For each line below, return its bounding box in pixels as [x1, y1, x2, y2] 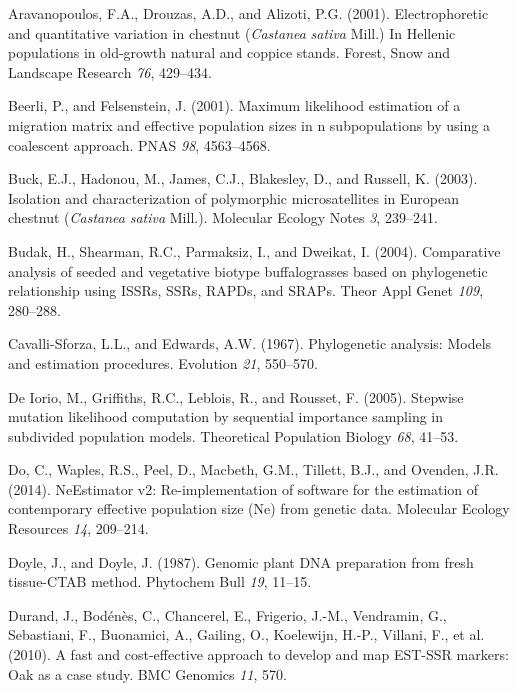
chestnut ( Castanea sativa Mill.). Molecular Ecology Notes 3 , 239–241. [8, 207, 438, 228]
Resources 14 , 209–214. [8, 518, 149, 539]
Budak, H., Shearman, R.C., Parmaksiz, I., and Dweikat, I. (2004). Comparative [8, 240, 501, 261]
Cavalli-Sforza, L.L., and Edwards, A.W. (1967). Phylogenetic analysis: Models [8, 333, 492, 354]
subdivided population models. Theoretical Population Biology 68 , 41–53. [8, 425, 459, 446]
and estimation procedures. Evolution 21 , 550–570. [8, 352, 318, 373]
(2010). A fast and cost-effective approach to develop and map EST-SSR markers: [8, 644, 509, 665]
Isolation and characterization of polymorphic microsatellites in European [8, 187, 459, 208]
